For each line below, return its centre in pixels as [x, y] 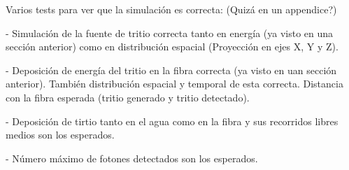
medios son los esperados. [60, 135]
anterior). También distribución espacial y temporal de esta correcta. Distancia [174, 84]
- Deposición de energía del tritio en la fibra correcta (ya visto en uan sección [171, 70]
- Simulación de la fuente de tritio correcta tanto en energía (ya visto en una [170, 33]
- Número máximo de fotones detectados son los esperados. [132, 158]
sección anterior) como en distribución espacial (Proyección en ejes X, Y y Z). [172, 47]
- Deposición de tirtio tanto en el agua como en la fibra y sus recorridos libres [172, 121]
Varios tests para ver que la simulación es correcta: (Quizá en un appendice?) [171, 9]
